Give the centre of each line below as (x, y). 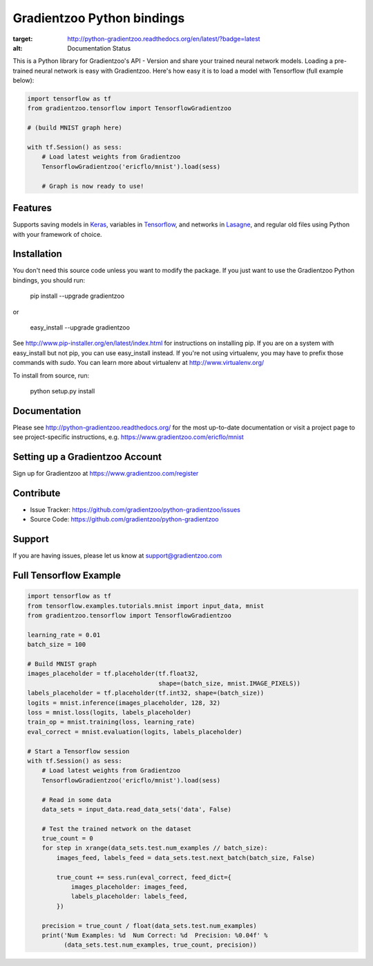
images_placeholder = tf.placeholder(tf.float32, (113, 674)
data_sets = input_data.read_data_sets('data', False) (136, 809)
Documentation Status (99, 48)
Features (32, 208)
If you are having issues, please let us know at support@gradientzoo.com (117, 556)
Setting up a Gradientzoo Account (87, 457)
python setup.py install (63, 391)
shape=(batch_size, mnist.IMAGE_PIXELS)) (229, 683)
